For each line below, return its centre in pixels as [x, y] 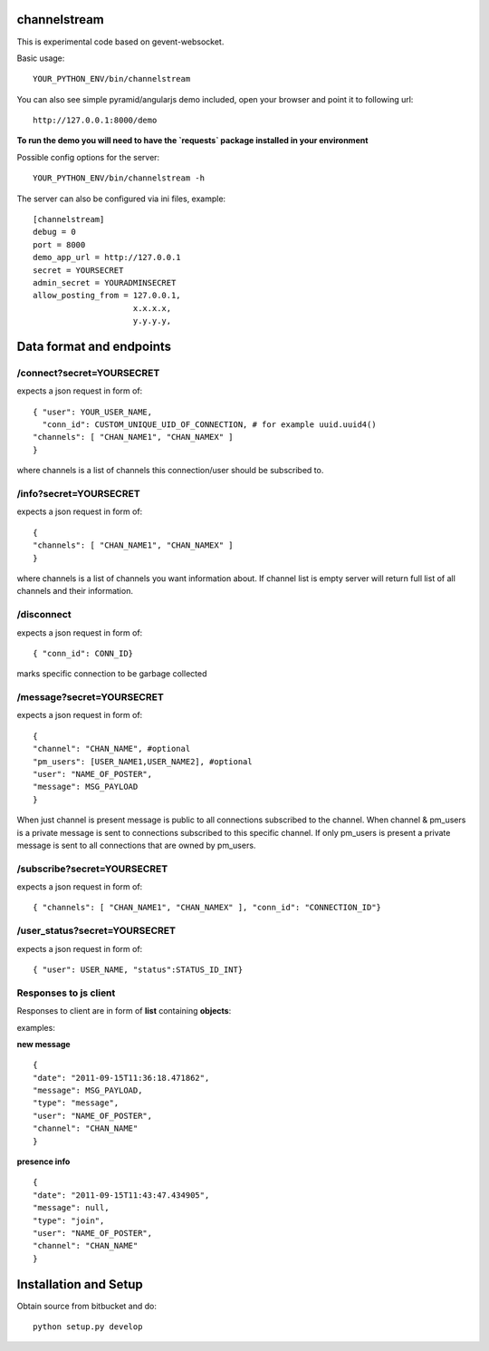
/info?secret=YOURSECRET [78, 494]
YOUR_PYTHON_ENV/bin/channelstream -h [119, 178]
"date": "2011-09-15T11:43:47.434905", [121, 1195]
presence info [43, 1161]
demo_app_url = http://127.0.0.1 [107, 258]
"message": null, [71, 1208]
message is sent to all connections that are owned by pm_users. [136, 845]
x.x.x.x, [152, 308]
